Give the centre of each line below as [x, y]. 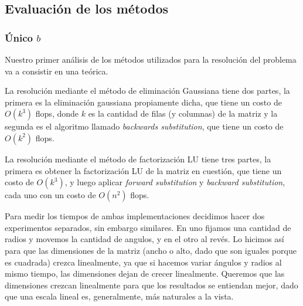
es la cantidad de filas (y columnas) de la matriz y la [183, 113]
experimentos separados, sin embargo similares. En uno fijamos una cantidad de [148, 227]
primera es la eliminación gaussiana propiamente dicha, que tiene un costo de [143, 102]
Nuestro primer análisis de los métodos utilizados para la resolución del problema [151, 59]
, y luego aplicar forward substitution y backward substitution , [175, 182]
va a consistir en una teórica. [57, 71]
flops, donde [57, 113]
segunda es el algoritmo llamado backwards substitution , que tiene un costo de [144, 126]
